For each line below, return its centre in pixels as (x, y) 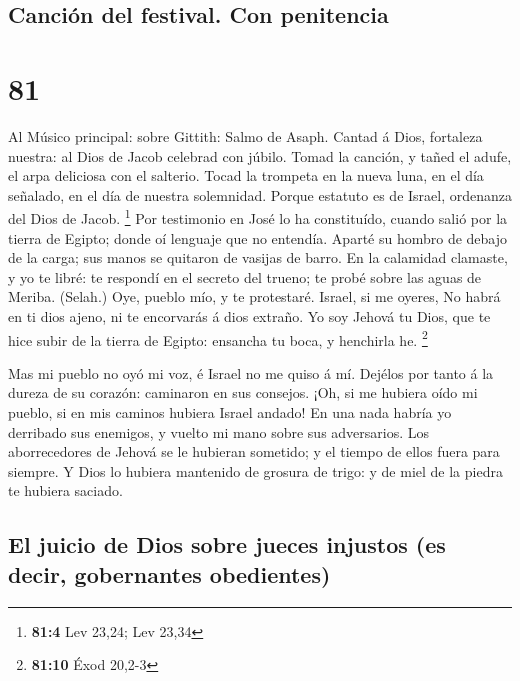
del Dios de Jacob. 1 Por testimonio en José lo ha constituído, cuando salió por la (258, 216)
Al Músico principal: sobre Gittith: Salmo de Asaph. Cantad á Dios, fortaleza (245, 135)
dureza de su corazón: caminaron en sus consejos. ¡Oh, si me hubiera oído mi (243, 392)
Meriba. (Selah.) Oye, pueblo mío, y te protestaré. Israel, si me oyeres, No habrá (254, 296)
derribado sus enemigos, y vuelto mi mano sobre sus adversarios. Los (219, 431)
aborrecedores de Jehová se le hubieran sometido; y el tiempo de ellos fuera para (254, 451)
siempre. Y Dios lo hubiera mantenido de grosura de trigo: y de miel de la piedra (255, 470)
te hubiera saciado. (65, 490)
